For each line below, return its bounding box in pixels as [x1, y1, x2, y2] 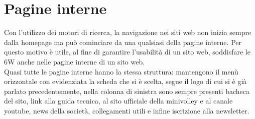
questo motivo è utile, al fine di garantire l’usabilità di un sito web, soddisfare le [4, 46, 250, 57]
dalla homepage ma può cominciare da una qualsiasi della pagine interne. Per [4, 36, 241, 47]
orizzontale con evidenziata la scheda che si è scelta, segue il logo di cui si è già [4, 76, 247, 86]
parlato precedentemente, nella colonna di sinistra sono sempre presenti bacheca [4, 85, 249, 96]
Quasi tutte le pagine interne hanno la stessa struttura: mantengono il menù [4, 66, 238, 76]
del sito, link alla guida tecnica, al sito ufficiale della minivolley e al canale [4, 95, 233, 106]
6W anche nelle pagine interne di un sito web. [4, 56, 145, 66]
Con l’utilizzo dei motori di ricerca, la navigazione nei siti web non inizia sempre [4, 27, 251, 37]
